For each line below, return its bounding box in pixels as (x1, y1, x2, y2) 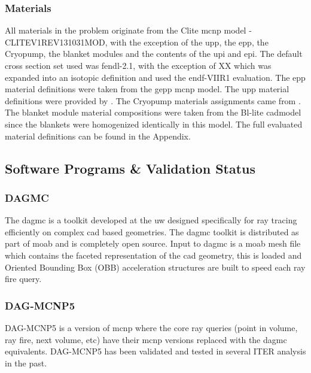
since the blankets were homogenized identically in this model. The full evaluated (5, 117, 303, 130)
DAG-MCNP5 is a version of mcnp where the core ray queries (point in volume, (5, 321, 298, 333)
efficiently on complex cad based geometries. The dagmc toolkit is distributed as (5, 225, 299, 238)
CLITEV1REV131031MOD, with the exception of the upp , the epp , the (5, 35, 269, 48)
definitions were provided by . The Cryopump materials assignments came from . (5, 94, 301, 107)
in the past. (5, 356, 47, 369)
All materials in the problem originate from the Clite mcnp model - (5, 24, 252, 37)
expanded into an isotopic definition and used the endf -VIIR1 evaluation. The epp (5, 71, 306, 83)
